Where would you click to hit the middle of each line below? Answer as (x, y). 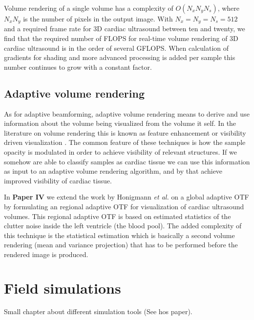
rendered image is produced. (46, 254)
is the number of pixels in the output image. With (98, 19)
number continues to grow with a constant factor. (78, 67)
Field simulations (63, 288)
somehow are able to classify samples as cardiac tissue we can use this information (127, 161)
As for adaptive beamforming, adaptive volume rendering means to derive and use (127, 113)
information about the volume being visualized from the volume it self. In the (120, 123)
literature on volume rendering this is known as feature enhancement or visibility (125, 132)
